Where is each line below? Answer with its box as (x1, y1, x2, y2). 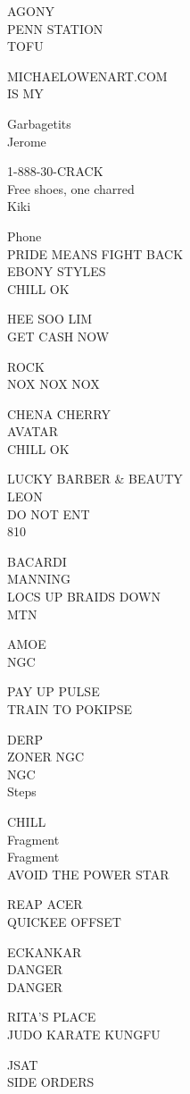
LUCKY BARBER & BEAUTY (7, 469, 183, 488)
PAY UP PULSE (7, 682, 100, 701)
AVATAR (7, 422, 58, 441)
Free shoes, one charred (7, 179, 135, 198)
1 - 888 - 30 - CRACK (7, 162, 103, 181)
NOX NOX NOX (7, 374, 100, 393)
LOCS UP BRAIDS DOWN (7, 587, 161, 606)
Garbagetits (7, 114, 71, 132)
